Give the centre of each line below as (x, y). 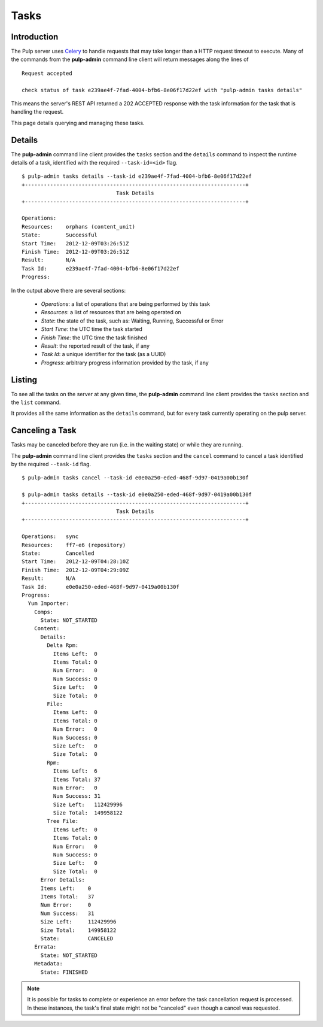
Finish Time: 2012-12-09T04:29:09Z (75, 570)
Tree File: (63, 821)
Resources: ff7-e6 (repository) (74, 545)
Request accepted (47, 73)
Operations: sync (50, 537)
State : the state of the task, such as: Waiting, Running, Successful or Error (132, 321)
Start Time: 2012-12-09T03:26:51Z (75, 243)
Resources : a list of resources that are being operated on (111, 312)
